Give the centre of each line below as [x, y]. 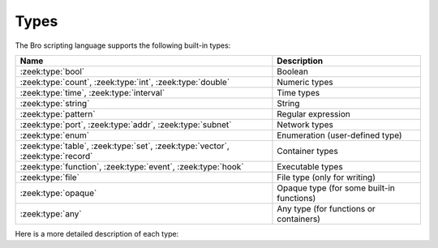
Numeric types [305, 82]
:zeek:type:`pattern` [58, 113]
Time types [298, 92]
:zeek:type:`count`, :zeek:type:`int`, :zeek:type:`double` [125, 82]
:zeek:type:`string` [55, 103]
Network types [305, 124]
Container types [307, 151]
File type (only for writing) [326, 177]
